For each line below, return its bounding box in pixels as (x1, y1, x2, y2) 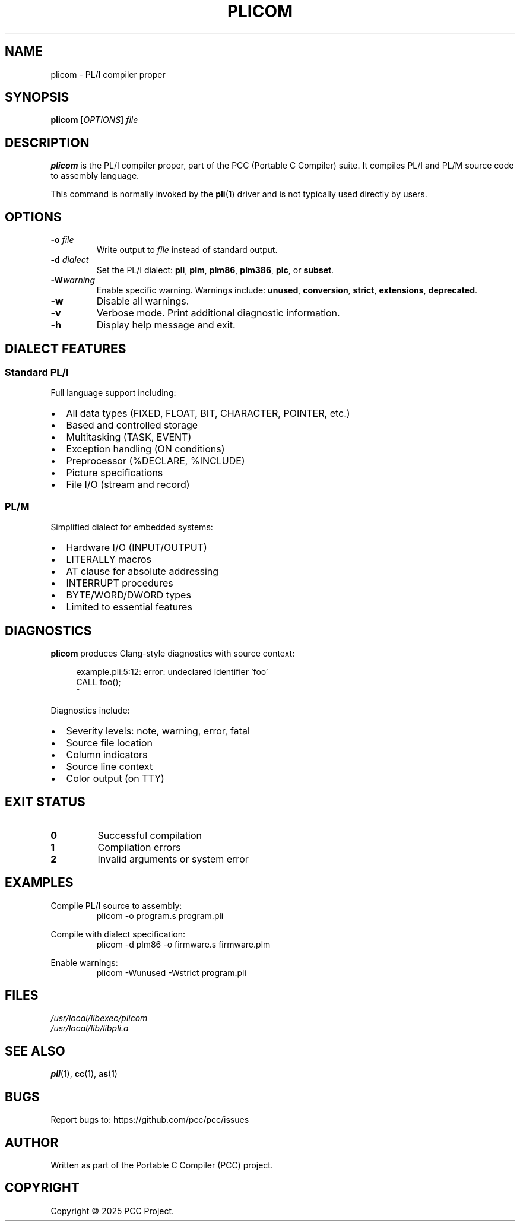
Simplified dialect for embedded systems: (50, 522, 213, 533)
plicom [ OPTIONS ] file (50, 115, 138, 125)
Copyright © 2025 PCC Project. (50, 1205, 175, 1216)
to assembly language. (50, 170, 139, 181)
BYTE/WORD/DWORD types (66, 589, 191, 601)
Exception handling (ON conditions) (66, 443, 225, 455)
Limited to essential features (66, 601, 192, 613)
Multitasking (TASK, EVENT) (66, 431, 192, 443)
